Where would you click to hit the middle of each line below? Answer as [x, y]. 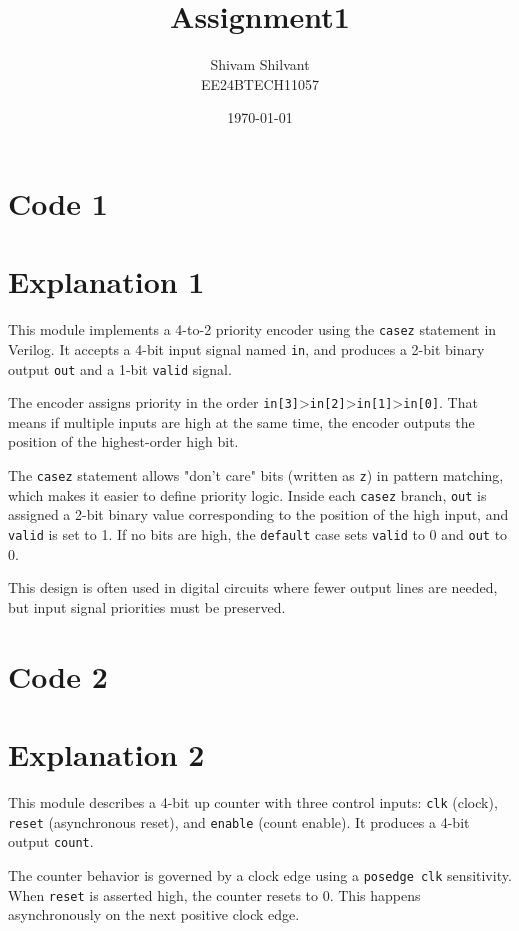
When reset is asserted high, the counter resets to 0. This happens [214, 894]
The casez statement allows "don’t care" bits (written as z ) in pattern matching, [256, 475]
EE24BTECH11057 [260, 83]
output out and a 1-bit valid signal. [120, 368]
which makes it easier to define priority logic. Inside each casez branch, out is [247, 494]
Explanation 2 [106, 753]
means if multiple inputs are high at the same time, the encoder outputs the [241, 421]
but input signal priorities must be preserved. [147, 606]
